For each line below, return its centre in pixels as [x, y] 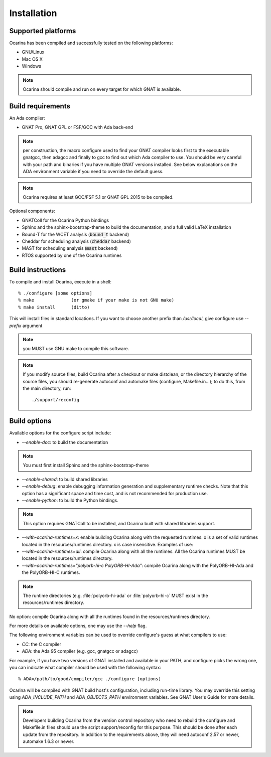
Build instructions [38, 270]
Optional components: [32, 211]
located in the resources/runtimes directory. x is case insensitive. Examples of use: [107, 544]
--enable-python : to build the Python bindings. [70, 500]
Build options [30, 421]
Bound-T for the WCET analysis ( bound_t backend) [76, 234]
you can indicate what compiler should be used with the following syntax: [85, 668]
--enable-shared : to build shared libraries [65, 479]
